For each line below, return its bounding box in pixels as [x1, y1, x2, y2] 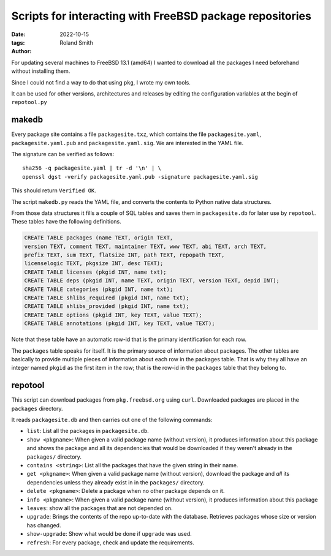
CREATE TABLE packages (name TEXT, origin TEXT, [24, 235, 173, 241]
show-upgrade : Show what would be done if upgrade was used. [26, 530, 192, 538]
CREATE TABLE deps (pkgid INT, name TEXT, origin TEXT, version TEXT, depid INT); [24, 277, 280, 284]
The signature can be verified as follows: [11, 150, 115, 157]
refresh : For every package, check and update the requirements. [26, 539, 194, 546]
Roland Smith [59, 39, 93, 46]
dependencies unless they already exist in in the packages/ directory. [26, 478, 205, 486]
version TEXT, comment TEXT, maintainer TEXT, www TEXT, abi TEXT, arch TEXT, [24, 242, 267, 250]
